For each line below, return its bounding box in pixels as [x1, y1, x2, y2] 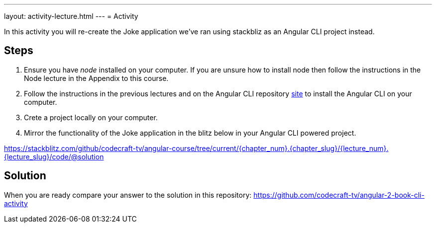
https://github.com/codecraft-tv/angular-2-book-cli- [253, 190, 425, 199]
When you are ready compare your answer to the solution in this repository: [4, 190, 252, 199]
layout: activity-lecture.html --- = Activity [4, 12, 138, 20]
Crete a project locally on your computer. [24, 113, 158, 122]
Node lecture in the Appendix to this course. [24, 74, 169, 82]
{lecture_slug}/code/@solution [4, 152, 104, 161]
